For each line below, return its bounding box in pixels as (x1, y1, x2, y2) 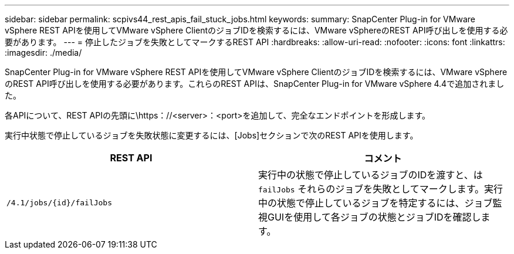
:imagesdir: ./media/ (5, 48, 82, 57)
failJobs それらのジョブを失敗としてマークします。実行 (258, 183, 503, 195)
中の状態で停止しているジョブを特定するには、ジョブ (258, 197, 493, 209)
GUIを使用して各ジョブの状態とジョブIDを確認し (268, 211, 481, 223)
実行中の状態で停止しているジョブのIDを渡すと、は (258, 169, 483, 181)
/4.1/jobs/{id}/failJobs (6, 198, 113, 207)
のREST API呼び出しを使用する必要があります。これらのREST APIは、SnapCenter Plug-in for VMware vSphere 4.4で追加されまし (5, 79, 505, 89)
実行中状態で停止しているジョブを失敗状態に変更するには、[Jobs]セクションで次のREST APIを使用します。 (5, 130, 418, 140)
